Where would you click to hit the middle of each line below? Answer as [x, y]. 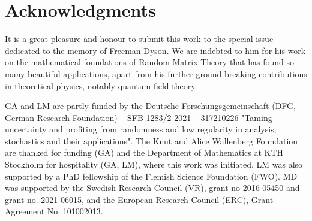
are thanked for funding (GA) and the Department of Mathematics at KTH [144, 152]
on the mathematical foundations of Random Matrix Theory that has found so [149, 62]
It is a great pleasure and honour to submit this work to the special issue [139, 39]
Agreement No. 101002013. [54, 211]
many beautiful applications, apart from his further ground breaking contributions [156, 73]
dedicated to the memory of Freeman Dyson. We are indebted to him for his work [155, 50]
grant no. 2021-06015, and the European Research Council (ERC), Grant [139, 199]
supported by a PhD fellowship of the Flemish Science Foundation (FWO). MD [151, 176]
